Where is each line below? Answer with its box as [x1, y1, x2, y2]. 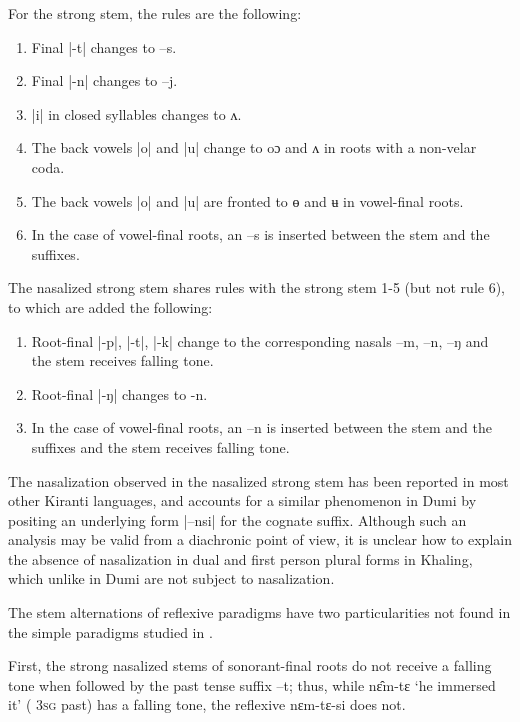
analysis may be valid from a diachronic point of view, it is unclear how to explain [8, 529, 512, 550]
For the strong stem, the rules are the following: [8, 3, 302, 23]
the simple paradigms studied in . [8, 621, 213, 642]
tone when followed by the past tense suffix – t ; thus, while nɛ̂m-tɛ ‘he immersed [8, 674, 496, 695]
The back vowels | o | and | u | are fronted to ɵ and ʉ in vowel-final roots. [31, 190, 464, 211]
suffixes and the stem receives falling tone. [31, 436, 290, 457]
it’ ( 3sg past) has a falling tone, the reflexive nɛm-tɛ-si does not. [8, 694, 406, 715]
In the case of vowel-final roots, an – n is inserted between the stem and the [31, 417, 492, 438]
